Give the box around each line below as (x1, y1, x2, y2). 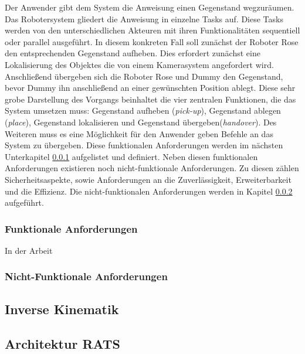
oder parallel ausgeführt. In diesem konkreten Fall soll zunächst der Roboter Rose (5, 35, 299, 47)
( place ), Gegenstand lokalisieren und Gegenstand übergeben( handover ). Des (5, 115, 277, 128)
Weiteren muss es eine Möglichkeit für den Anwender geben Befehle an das (5, 127, 273, 139)
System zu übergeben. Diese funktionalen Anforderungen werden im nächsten (5, 139, 283, 151)
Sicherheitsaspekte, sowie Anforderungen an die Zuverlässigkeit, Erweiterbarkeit (5, 173, 292, 185)
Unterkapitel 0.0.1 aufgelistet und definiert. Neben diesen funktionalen (5, 150, 258, 162)
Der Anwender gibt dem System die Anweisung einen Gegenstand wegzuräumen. (5, 1, 294, 13)
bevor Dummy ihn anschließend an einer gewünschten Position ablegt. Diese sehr (5, 81, 296, 94)
